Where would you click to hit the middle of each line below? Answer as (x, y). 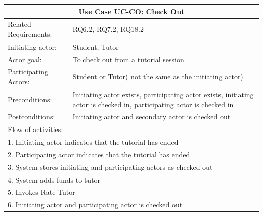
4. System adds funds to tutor (54, 179)
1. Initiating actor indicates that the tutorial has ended (93, 142)
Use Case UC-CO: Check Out (131, 11)
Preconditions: (30, 99)
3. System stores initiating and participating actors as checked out (110, 167)
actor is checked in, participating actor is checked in (153, 104)
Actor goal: (25, 59)
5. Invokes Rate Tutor (41, 192)
